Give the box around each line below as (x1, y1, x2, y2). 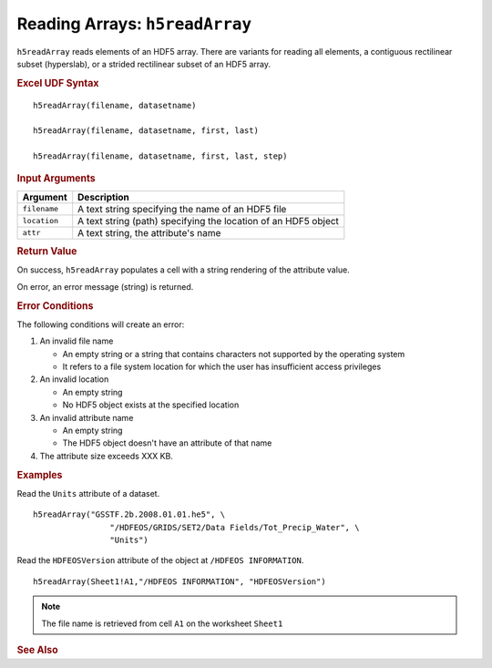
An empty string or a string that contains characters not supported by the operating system (62, 348, 405, 359)
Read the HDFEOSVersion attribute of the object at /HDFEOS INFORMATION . (16, 555, 304, 566)
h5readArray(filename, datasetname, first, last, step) (33, 151, 288, 161)
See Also (16, 643, 58, 656)
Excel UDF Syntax (16, 77, 99, 89)
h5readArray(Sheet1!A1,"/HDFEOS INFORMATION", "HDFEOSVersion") (33, 576, 327, 587)
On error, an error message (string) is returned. (16, 281, 194, 292)
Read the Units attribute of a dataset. (16, 488, 160, 498)
